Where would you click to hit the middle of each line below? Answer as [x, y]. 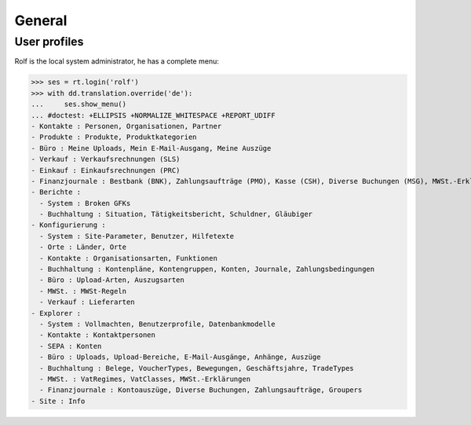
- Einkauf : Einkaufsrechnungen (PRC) [106, 170]
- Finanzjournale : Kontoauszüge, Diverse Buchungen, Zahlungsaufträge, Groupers [201, 390]
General [41, 20]
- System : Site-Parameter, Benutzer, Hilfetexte [137, 236]
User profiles [49, 42]
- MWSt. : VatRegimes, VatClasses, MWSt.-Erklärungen [145, 379]
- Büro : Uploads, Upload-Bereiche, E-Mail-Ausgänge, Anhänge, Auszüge [180, 357]
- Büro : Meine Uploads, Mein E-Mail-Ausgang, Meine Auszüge [151, 148]
